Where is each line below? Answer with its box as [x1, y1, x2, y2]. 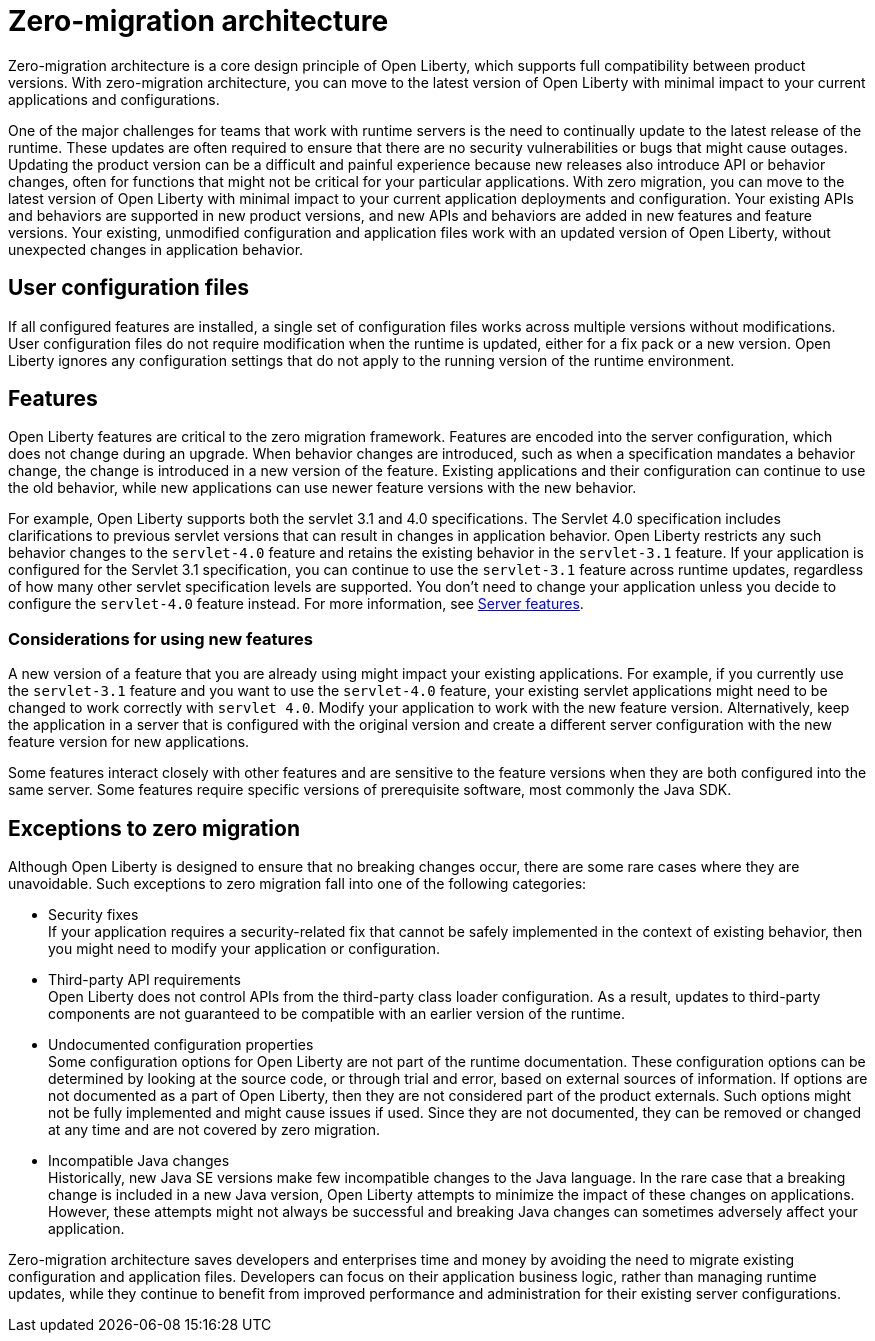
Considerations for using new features [8, 628, 313, 649]
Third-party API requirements [48, 971, 241, 989]
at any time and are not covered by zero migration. [48, 1121, 381, 1139]
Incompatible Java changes [48, 1152, 230, 1170]
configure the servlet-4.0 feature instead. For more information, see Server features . [8, 595, 584, 613]
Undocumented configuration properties [48, 1036, 314, 1054]
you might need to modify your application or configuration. [48, 940, 441, 958]
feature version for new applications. [8, 733, 250, 751]
